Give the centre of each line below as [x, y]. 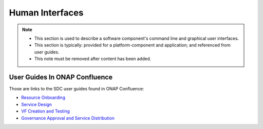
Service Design [37, 104]
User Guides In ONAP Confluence [61, 77]
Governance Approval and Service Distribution [68, 118]
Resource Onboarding [43, 97]
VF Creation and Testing [46, 111]
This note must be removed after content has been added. [93, 59]
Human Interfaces [46, 13]
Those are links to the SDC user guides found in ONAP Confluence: [76, 89]
